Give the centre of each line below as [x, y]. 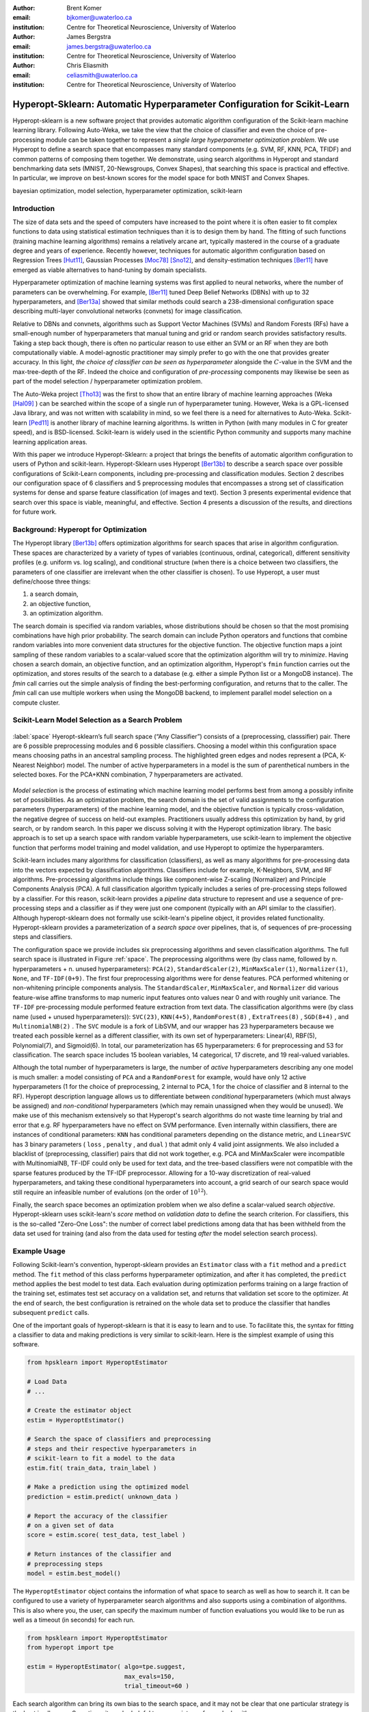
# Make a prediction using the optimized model [108, 1487]
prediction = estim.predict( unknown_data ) [103, 1497]
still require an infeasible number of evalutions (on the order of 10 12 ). [110, 1192]
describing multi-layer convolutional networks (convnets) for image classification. [127, 311]
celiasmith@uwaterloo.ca [102, 75]
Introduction [33, 208]
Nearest [24, 765]
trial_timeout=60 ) [156, 1686]
